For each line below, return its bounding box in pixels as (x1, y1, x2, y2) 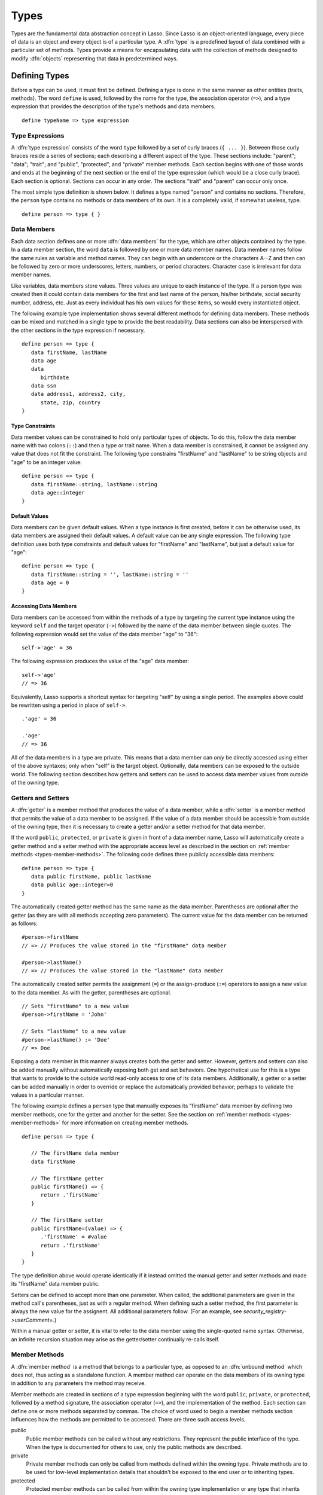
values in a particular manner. (11, 1091, 84, 1099)
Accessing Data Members (11, 603, 77, 610)
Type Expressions (11, 132, 65, 140)
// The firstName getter (31, 1175, 104, 1182)
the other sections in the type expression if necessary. (11, 327, 145, 334)
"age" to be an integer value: (11, 458, 82, 466)
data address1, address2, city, (31, 390, 126, 398)
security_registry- (243, 1308, 287, 1315)
